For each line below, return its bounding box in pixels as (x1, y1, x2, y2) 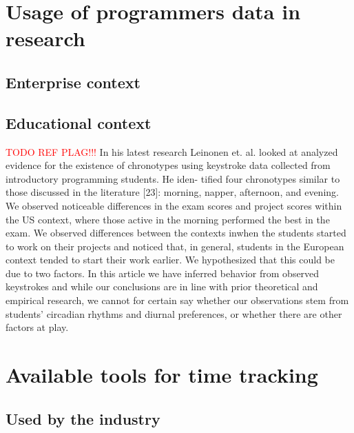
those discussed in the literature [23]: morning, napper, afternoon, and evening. (6, 185, 339, 199)
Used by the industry (6, 407, 160, 429)
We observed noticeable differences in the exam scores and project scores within (6, 198, 342, 212)
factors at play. (6, 320, 69, 334)
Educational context (6, 112, 152, 133)
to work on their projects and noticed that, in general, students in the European (6, 239, 344, 253)
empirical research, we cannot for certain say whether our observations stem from (6, 293, 349, 308)
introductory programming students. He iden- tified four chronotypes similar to (6, 171, 340, 185)
